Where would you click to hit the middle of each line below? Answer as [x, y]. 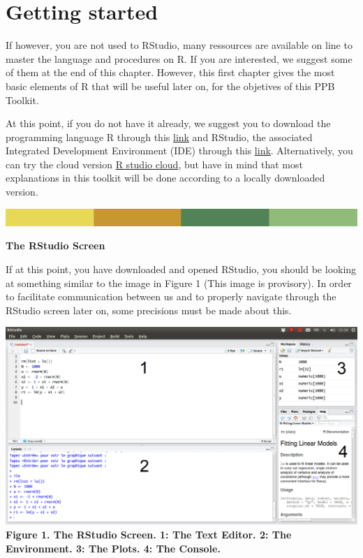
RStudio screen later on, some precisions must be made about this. [149, 310]
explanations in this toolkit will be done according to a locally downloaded [165, 178]
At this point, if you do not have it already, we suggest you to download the [168, 123]
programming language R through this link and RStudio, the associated [159, 137]
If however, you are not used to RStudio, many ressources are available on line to [179, 45]
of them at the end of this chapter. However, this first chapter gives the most [170, 72]
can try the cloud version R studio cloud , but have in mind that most [154, 164]
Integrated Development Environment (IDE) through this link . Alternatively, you [179, 150]
